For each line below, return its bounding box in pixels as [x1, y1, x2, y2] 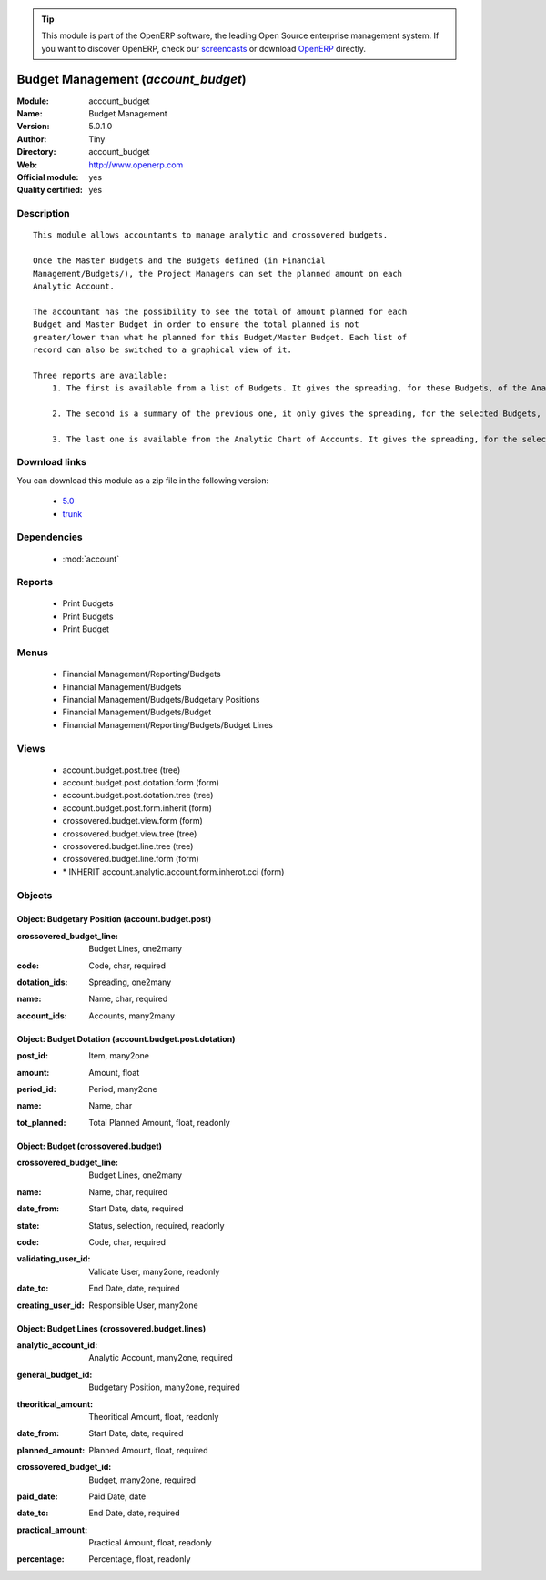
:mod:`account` [62, 553, 120, 564]
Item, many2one [88, 1050, 150, 1061]
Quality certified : [16, 185, 84, 196]
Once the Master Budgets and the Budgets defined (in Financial [33, 256, 327, 266]
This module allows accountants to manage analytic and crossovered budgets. [33, 230, 389, 240]
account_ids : [16, 1010, 67, 1021]
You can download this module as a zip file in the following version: [16, 474, 269, 486]
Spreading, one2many [88, 977, 172, 987]
